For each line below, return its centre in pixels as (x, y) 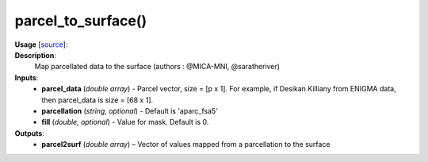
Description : (36, 55)
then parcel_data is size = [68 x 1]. (97, 100)
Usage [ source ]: (41, 44)
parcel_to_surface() (81, 21)
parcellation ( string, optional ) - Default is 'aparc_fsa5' (130, 110)
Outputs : (30, 133)
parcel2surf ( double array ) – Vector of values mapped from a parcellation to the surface (186, 145)
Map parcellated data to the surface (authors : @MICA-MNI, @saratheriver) (157, 67)
